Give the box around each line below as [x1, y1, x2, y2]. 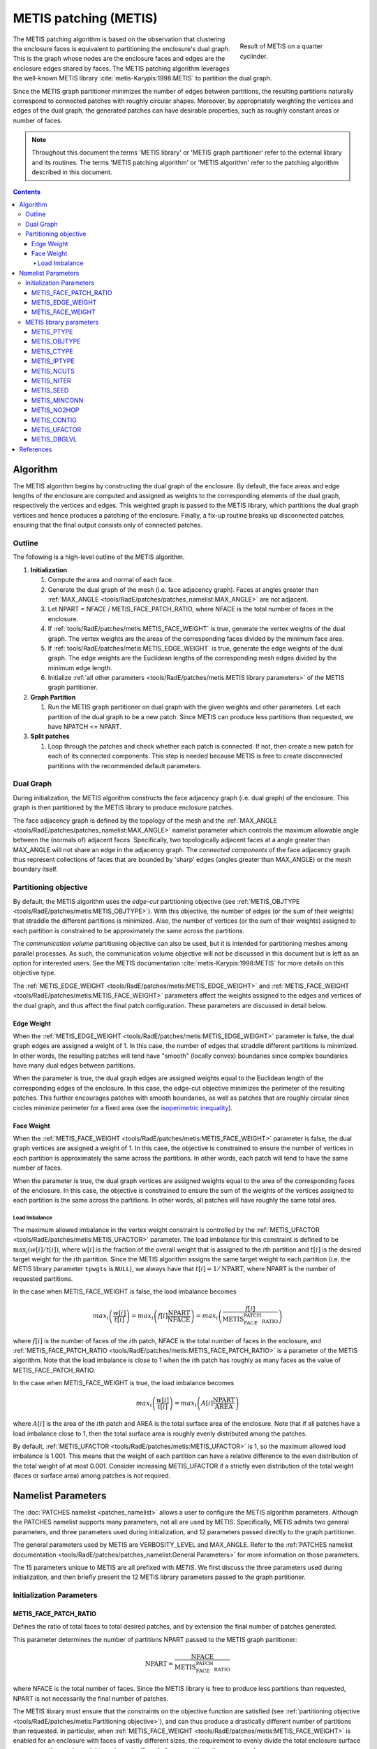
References [19, 445, 52, 453]
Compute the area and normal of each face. [47, 576, 174, 584]
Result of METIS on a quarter [239, 42, 323, 50]
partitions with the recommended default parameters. [47, 761, 202, 770]
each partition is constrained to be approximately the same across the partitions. [13, 926, 245, 935]
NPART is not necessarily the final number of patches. [13, 1694, 169, 1703]
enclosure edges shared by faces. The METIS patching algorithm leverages [13, 64, 230, 73]
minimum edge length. [47, 663, 112, 672]
